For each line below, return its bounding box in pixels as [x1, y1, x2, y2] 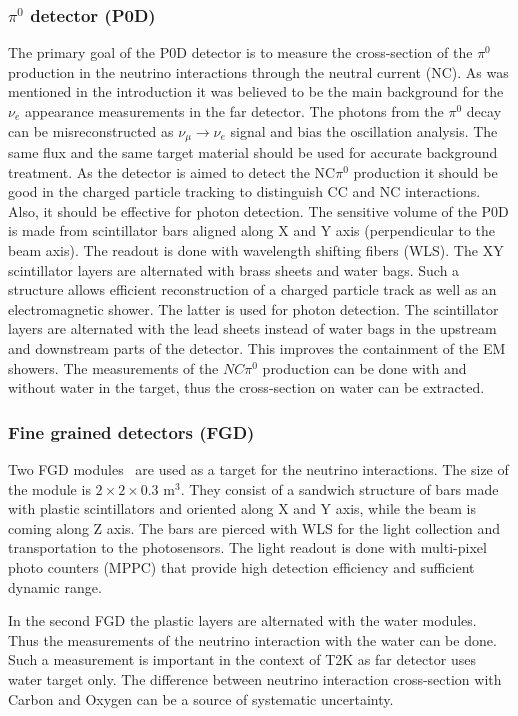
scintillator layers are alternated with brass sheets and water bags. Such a [8, 259, 460, 280]
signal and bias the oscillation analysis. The [230, 120, 498, 141]
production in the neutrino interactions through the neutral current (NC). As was [8, 61, 509, 82]
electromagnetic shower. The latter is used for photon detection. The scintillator [8, 298, 499, 319]
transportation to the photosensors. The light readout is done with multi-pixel [8, 537, 487, 558]
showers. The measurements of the [8, 357, 219, 378]
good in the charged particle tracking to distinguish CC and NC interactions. [8, 181, 481, 202]
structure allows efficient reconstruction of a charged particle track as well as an [8, 279, 497, 300]
